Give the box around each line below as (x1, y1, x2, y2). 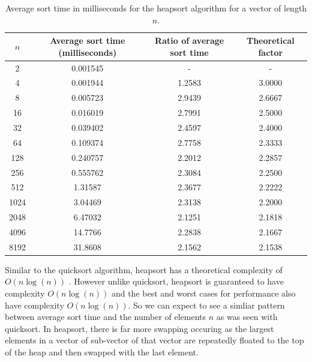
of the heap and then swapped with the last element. (5, 346, 199, 358)
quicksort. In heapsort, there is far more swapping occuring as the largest (5, 322, 274, 334)
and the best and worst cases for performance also (111, 287, 296, 300)
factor (258, 46, 283, 58)
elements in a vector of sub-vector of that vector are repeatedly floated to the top (5, 334, 304, 346)
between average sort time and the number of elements (5, 310, 206, 323)
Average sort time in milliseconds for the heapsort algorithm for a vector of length (5, 2, 307, 14)
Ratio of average (155, 34, 224, 47)
